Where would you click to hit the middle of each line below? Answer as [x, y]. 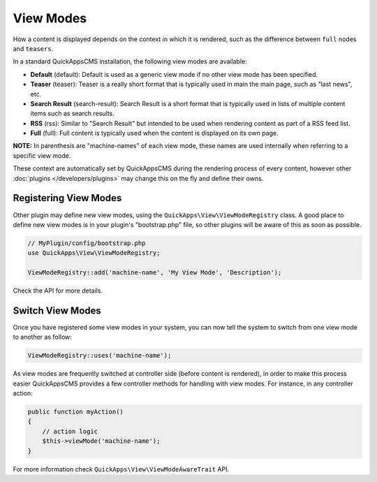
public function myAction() [75, 412]
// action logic [70, 431]
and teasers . [33, 48]
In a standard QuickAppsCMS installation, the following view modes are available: [130, 61]
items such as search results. [72, 114]
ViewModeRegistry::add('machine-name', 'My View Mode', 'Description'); [155, 273]
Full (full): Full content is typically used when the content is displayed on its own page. [154, 133]
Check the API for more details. [58, 291]
